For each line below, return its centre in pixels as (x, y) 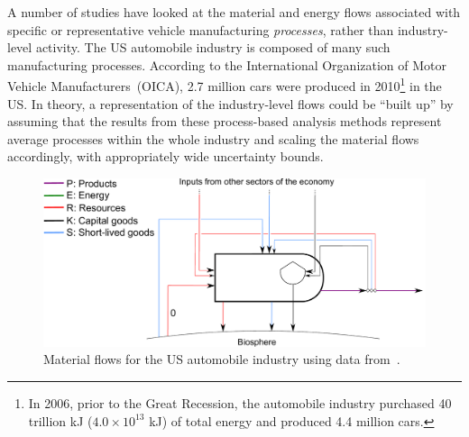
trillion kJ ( (60, 420)
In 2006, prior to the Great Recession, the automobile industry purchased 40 (240, 402)
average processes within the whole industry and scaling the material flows (213, 138)
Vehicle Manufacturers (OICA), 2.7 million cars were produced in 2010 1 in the (225, 85)
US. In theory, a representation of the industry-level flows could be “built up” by (230, 103)
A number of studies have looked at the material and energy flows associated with (234, 12)
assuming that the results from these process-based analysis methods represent (225, 121)
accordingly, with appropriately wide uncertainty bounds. (166, 156)
